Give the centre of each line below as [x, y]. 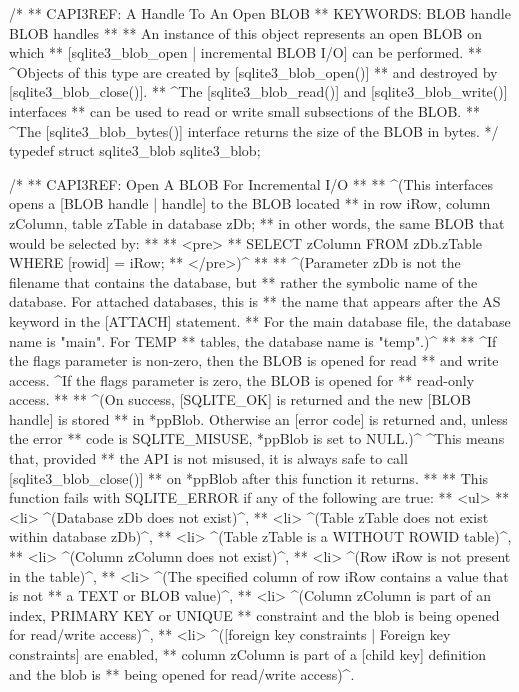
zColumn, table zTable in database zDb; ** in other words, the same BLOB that [257, 222]
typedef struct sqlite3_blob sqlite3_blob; [135, 150]
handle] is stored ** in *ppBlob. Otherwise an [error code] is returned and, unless [258, 418]
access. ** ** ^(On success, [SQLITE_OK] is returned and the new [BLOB [240, 399]
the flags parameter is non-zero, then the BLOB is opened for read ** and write [254, 360]
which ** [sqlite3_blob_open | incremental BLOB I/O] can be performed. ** [245, 52]
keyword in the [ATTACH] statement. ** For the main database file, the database [260, 320]
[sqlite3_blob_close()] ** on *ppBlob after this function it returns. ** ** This [249, 477]
